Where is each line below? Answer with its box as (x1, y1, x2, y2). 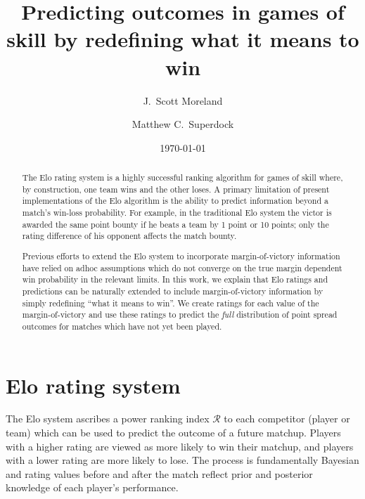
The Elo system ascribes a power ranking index (6, 411, 210, 426)
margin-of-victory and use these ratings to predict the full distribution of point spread (22, 309, 338, 320)
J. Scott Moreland (143, 93, 223, 108)
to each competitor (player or (224, 411, 350, 426)
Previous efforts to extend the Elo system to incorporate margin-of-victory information (22, 249, 340, 261)
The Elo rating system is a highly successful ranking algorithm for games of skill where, (22, 171, 343, 183)
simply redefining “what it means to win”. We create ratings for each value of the (22, 297, 319, 309)
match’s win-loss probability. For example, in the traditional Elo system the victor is (22, 207, 332, 219)
